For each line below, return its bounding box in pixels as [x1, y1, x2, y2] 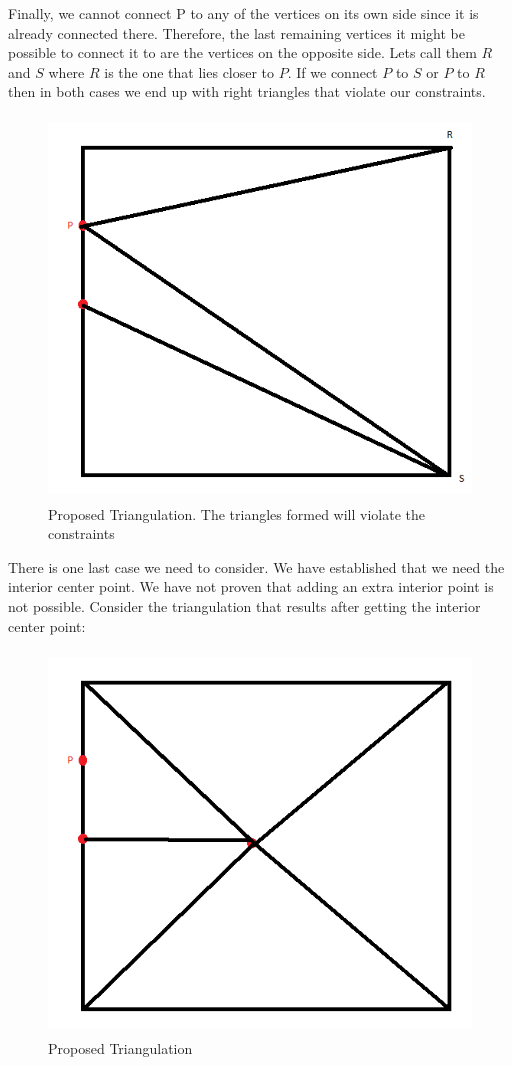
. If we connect [287, 61, 378, 82]
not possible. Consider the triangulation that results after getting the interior [8, 595, 481, 616]
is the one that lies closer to [104, 61, 275, 82]
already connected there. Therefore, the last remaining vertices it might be [8, 22, 465, 43]
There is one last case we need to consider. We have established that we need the [8, 556, 505, 577]
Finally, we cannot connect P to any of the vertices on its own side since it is [8, 3, 479, 23]
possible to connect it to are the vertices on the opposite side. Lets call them [8, 42, 477, 63]
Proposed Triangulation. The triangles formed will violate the [48, 503, 425, 524]
